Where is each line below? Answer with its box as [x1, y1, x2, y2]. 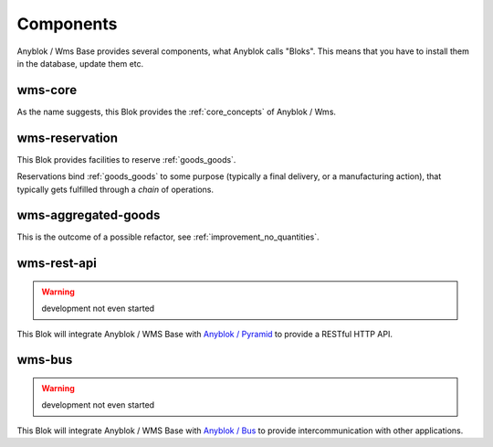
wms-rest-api [16, 256, 98, 271]
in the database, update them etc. [16, 58, 144, 69]
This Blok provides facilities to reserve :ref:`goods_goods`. [16, 154, 236, 165]
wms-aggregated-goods [16, 208, 161, 223]
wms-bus [16, 352, 73, 367]
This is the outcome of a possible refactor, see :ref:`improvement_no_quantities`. [16, 231, 320, 242]
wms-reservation [16, 130, 119, 145]
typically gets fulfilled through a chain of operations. [16, 184, 215, 195]
